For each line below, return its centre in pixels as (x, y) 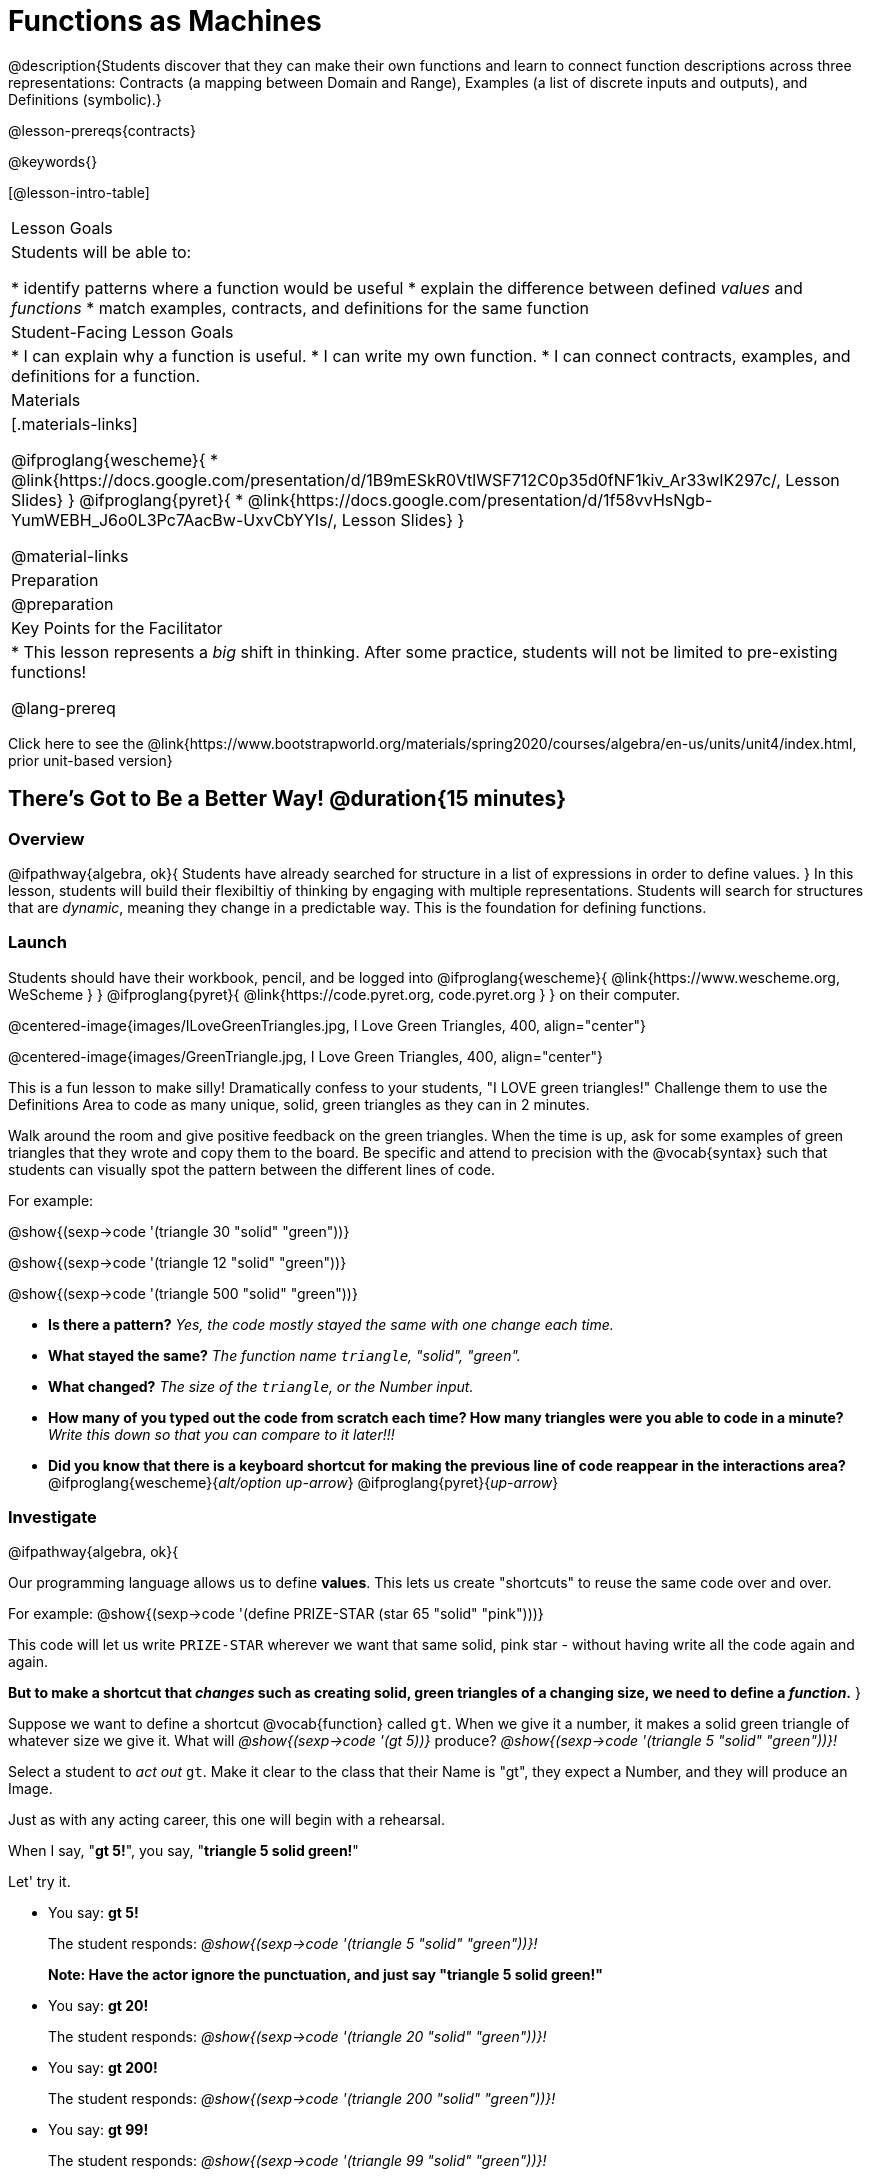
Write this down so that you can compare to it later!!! (221, 1434)
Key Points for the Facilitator (117, 627)
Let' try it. (39, 1882)
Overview (46, 838)
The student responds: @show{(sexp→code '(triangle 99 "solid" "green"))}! (297, 2161)
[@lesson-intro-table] (79, 192)
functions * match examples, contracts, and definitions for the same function (300, 307)
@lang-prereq (63, 707)
